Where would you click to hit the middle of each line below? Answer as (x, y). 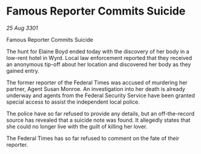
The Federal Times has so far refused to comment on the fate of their (93, 138)
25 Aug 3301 (22, 28)
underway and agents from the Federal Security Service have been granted (101, 95)
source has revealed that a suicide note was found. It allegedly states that (98, 120)
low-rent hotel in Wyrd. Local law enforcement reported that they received (99, 58)
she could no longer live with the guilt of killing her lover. (77, 126)
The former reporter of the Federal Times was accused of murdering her (97, 82)
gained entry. (23, 70)
